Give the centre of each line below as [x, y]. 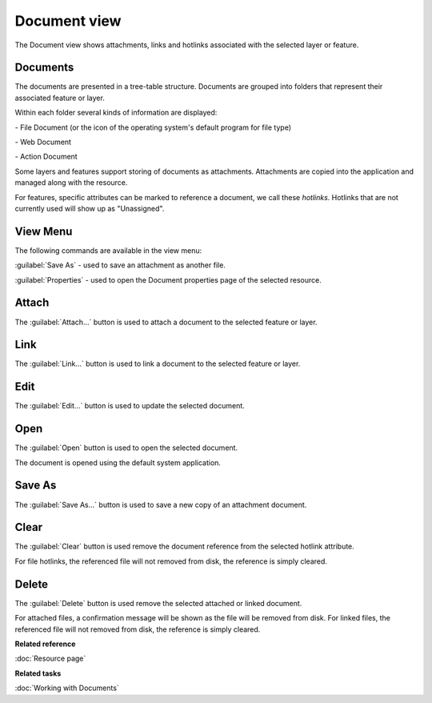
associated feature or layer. [60, 98]
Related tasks [38, 673]
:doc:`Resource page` [50, 659]
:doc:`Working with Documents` [67, 688]
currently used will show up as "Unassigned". [90, 208]
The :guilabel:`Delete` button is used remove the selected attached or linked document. [158, 603]
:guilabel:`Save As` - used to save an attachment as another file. [120, 265]
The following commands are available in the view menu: [108, 250]
